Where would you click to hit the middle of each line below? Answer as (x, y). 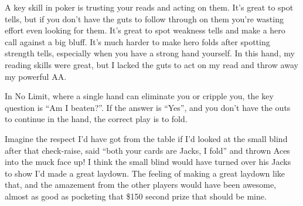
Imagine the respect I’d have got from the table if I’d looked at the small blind (146, 138)
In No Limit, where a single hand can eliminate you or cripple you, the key (139, 96)
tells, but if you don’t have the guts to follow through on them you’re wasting (144, 18)
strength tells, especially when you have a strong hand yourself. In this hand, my (150, 53)
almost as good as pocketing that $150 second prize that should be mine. (136, 196)
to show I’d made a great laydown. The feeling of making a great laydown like (145, 173)
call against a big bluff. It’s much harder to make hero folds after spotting (137, 41)
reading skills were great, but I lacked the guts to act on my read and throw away (151, 64)
